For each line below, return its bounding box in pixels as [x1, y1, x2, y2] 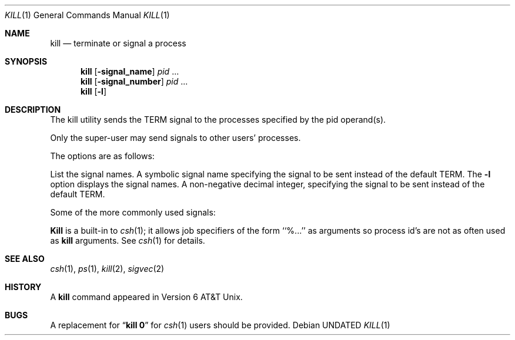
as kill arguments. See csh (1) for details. [50, 235, 205, 245]
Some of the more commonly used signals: [50, 207, 216, 217]
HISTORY [5, 282, 42, 292]
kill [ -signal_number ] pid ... [81, 76, 188, 86]
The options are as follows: [50, 151, 155, 161]
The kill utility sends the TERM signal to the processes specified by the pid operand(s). [50, 115, 386, 124]
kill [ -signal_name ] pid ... [81, 66, 179, 76]
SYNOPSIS [5, 56, 48, 66]
